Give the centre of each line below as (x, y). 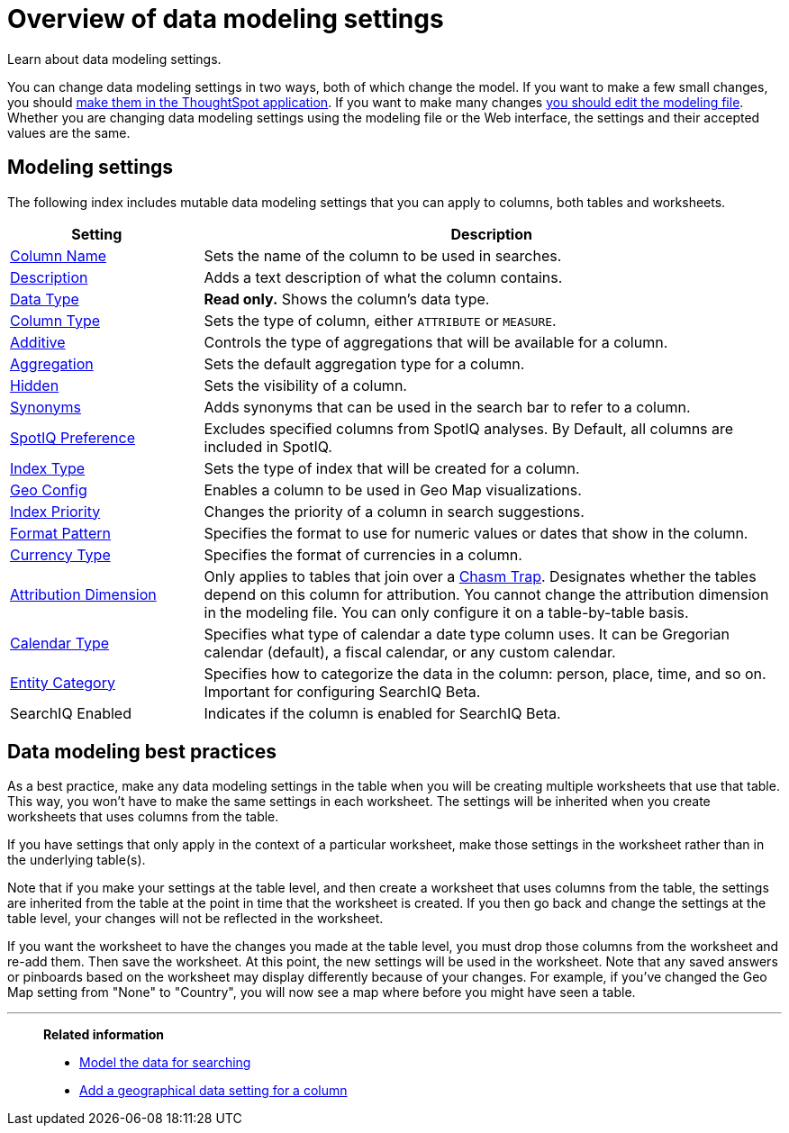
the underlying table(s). (77, 860)
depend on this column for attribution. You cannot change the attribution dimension (486, 594)
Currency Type (60, 554)
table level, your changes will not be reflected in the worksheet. (195, 919)
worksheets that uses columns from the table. (143, 817)
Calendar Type (60, 643)
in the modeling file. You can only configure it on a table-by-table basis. (446, 612)
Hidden (35, 385)
